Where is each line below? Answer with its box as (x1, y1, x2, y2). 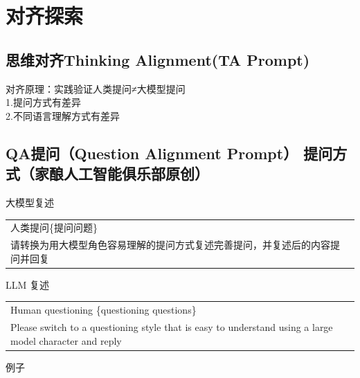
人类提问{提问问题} (10, 220, 98, 235)
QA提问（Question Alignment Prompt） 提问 (6, 142, 333, 163)
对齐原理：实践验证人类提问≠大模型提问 (6, 81, 186, 96)
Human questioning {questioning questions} (10, 303, 197, 317)
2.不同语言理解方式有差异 (6, 108, 120, 123)
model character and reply (10, 333, 122, 348)
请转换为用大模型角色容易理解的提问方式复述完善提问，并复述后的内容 (10, 237, 330, 252)
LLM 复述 (6, 277, 49, 291)
